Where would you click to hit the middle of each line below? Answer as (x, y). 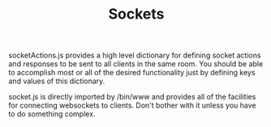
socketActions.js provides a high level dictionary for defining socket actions (135, 55)
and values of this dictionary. (57, 81)
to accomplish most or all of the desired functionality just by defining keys (132, 73)
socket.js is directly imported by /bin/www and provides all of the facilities (132, 97)
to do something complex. (52, 114)
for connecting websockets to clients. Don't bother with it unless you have (132, 105)
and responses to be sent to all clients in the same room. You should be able (136, 64)
